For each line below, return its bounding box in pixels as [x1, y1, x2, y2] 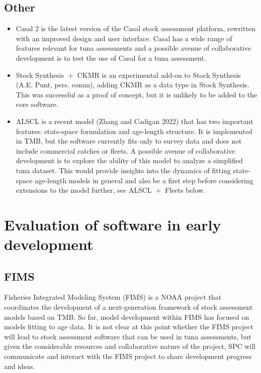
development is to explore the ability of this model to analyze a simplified [16, 155, 243, 166]
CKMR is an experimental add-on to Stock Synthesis [77, 69, 241, 80]
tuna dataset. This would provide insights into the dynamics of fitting [16, 165, 231, 175]
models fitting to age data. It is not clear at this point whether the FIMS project [4, 321, 253, 332]
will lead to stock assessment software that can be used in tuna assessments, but [4, 331, 252, 341]
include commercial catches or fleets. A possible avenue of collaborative [16, 145, 235, 156]
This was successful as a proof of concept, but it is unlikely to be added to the [16, 89, 257, 99]
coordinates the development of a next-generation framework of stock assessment [4, 302, 253, 312]
